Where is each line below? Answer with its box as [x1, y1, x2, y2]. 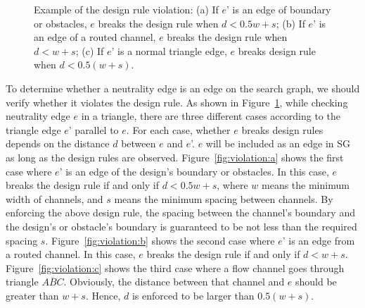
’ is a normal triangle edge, [111, 43, 227, 58]
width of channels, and [6, 191, 103, 206]
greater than [6, 288, 59, 302]
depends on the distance [6, 136, 110, 151]
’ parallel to [68, 122, 119, 137]
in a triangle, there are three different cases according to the [81, 109, 340, 123]
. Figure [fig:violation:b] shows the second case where [45, 233, 275, 247]
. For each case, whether [126, 122, 231, 137]
